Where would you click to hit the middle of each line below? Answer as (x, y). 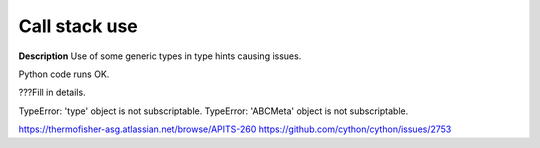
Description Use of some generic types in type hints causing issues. (160, 56)
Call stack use (78, 26)
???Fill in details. (52, 92)
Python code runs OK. (64, 74)
